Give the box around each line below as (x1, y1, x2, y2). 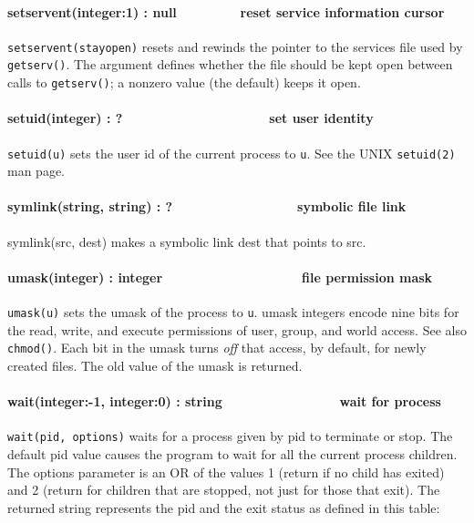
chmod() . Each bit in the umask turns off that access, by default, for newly (7, 338, 427, 357)
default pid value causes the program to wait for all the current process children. (7, 444, 458, 463)
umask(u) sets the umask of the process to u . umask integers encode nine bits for (7, 303, 459, 321)
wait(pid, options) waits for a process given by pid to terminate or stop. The (7, 426, 453, 446)
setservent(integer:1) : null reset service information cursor (7, 2, 445, 21)
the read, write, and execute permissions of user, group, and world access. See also (7, 320, 467, 339)
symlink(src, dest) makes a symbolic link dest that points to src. (7, 231, 366, 251)
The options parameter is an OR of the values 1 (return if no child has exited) (7, 462, 445, 481)
